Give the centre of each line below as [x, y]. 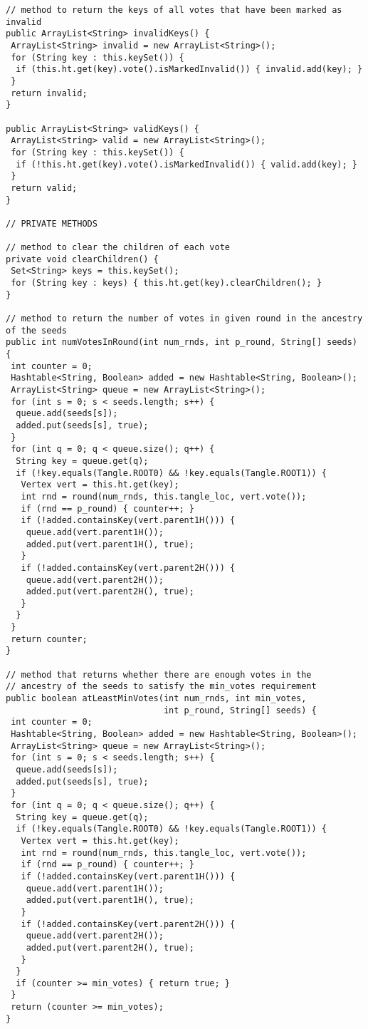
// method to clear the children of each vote [118, 248]
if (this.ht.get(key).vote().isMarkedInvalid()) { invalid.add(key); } [189, 69]
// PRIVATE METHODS [52, 223]
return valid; [44, 188]
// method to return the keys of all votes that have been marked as [174, 10]
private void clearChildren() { [82, 259]
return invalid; [49, 93]
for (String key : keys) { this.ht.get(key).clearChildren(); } [166, 283]
